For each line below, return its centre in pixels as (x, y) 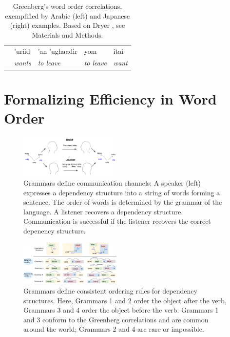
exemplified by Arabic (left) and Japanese (67, 15)
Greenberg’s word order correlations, (67, 6)
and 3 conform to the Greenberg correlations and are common (116, 319)
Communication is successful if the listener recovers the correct (117, 221)
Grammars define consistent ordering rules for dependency (110, 290)
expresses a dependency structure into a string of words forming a (122, 192)
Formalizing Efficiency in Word (110, 98)
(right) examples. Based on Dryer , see (67, 25)
